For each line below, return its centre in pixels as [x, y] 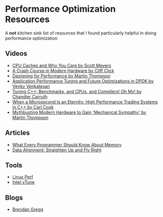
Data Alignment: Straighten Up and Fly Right [57, 150]
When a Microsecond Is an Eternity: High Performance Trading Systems [85, 102]
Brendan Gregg [27, 210]
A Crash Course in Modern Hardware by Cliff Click [63, 71]
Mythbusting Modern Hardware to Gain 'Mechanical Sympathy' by [79, 112]
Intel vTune [23, 182]
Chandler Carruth [30, 96]
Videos [16, 54]
